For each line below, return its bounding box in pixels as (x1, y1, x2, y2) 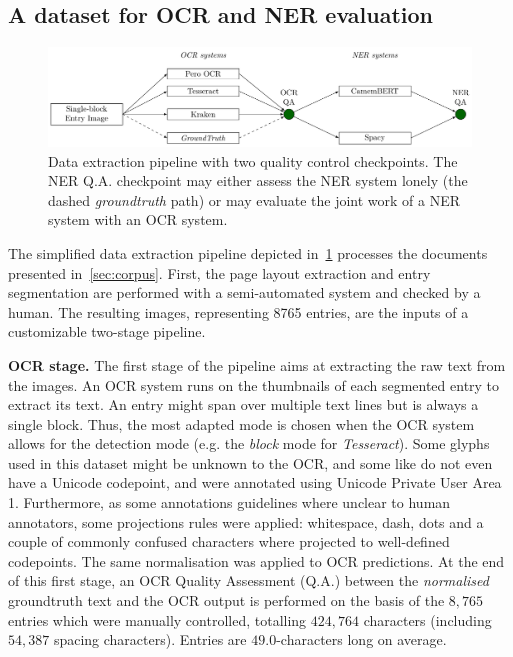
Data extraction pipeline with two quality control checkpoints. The (48, 150, 458, 171)
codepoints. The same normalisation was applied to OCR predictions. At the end (8, 550, 505, 571)
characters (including (363, 609, 492, 630)
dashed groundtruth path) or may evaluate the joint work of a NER (48, 189, 461, 210)
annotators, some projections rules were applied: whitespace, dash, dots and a (8, 511, 484, 532)
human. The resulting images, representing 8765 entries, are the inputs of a (8, 301, 469, 322)
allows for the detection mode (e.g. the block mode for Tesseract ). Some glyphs (8, 433, 490, 454)
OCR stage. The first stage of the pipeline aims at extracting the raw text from (8, 354, 506, 375)
